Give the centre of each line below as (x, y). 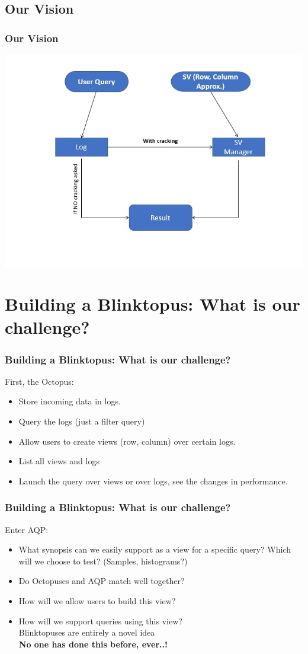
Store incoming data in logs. (70, 401)
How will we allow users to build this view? (97, 601)
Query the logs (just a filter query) (82, 421)
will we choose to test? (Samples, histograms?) (103, 561)
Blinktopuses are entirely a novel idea (87, 632)
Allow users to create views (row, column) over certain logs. (127, 441)
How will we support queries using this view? (100, 620)
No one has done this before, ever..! (93, 644)
